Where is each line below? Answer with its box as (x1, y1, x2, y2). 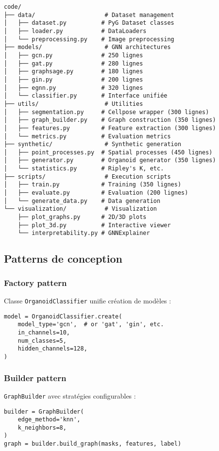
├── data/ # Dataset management (4, 11, 174, 18)
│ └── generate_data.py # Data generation (4, 197, 161, 204)
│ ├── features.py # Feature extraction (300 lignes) (4, 124, 216, 132)
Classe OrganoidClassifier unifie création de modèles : (4, 296, 171, 306)
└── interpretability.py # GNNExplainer (17, 230, 150, 237)
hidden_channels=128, (17, 345, 87, 352)
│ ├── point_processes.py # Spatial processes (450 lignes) (4, 149, 213, 156)
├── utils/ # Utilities (4, 100, 143, 107)
